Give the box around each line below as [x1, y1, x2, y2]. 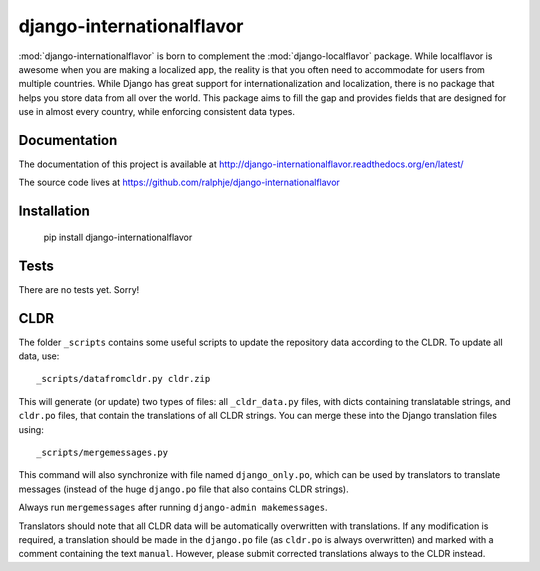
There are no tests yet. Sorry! [18, 283, 140, 295]
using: [18, 423, 44, 435]
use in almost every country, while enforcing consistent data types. [18, 106, 295, 118]
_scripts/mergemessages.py [36, 446, 169, 458]
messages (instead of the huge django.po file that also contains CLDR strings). [18, 483, 349, 495]
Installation [18, 203, 90, 220]
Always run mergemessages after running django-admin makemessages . [18, 501, 329, 514]
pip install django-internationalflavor [43, 231, 193, 243]
